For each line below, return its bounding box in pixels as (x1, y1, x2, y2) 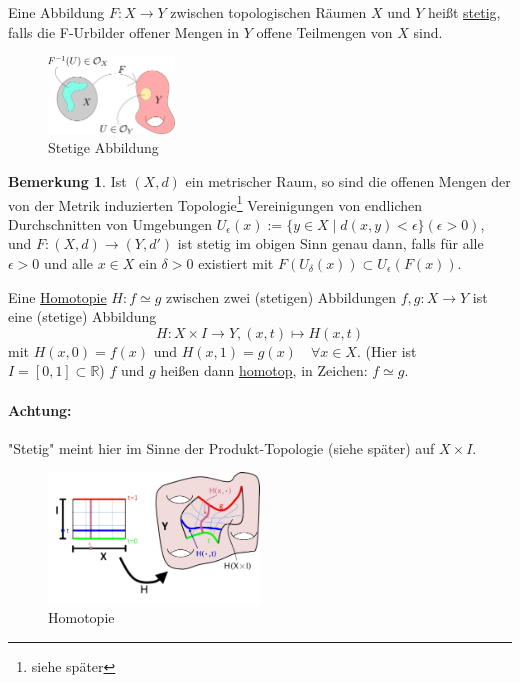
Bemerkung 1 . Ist (8, 171, 127, 191)
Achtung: (8, 399, 72, 420)
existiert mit (198, 253, 274, 274)
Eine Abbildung (8, 2, 105, 22)
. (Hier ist (356, 340, 417, 361)
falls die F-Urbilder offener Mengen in (8, 21, 240, 42)
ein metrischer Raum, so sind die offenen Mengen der (185, 171, 511, 191)
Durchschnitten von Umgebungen (8, 213, 213, 234)
